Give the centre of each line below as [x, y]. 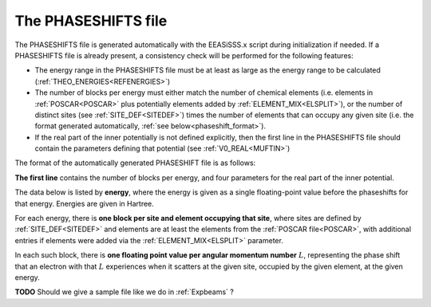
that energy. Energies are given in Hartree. [85, 203]
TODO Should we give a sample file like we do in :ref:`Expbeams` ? [125, 292]
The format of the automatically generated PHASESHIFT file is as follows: [135, 163]
